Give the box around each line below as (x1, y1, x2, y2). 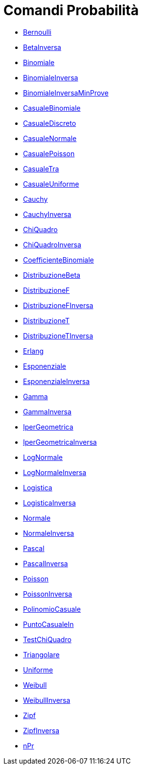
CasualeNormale (23, 134, 77, 143)
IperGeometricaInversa (23, 437, 97, 446)
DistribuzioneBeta (23, 270, 80, 279)
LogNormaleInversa (23, 468, 87, 477)
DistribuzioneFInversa (23, 301, 94, 310)
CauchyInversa (23, 210, 71, 218)
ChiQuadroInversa (23, 240, 81, 249)
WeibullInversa (23, 696, 71, 704)
